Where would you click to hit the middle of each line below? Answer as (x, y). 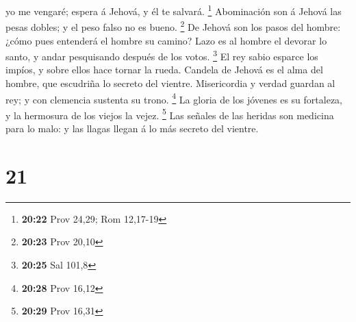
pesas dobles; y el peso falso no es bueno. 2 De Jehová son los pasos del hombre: (173, 26)
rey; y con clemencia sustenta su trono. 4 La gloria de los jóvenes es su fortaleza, (174, 98)
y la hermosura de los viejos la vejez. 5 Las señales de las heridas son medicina (170, 114)
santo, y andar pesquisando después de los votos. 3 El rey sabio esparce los (162, 55)
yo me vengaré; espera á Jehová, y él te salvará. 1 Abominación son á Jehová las (174, 10)
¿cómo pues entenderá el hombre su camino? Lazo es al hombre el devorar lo (166, 40)
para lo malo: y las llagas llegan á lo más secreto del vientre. (132, 128)
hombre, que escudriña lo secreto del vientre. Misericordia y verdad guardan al (170, 83)
